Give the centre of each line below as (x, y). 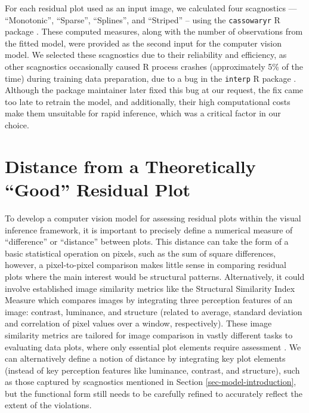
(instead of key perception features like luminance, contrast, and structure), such (152, 370)
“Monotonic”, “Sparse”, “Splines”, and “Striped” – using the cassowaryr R (143, 19)
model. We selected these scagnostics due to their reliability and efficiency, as (146, 55)
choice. (17, 125)
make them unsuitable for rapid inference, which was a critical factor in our (143, 113)
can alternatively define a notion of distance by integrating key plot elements (145, 358)
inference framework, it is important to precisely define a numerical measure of (149, 229)
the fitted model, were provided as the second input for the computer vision (143, 43)
